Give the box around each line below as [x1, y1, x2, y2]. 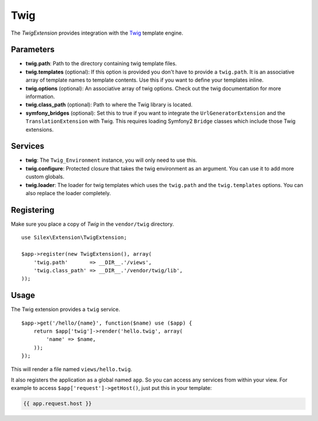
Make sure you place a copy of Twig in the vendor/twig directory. [11, 220, 174, 228]
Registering [11, 205, 55, 215]
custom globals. [25, 173, 65, 181]
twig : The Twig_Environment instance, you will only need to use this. [25, 156, 197, 164]
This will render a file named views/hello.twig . [11, 365, 132, 373]
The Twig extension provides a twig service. [11, 306, 120, 313]
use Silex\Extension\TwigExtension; [21, 234, 127, 241]
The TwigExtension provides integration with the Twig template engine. [11, 29, 184, 36]
